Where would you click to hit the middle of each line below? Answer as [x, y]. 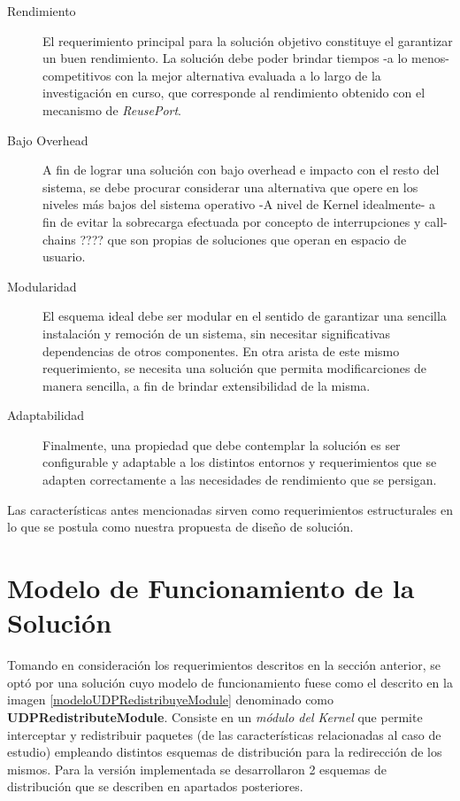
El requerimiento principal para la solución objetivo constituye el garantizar [248, 40]
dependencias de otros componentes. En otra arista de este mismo [221, 350]
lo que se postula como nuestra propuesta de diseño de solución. [180, 527]
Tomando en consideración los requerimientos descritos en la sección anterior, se [224, 665]
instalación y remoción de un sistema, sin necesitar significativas [216, 333]
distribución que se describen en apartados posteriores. [155, 786]
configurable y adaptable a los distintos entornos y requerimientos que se [240, 462]
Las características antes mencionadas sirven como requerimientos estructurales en [230, 509]
